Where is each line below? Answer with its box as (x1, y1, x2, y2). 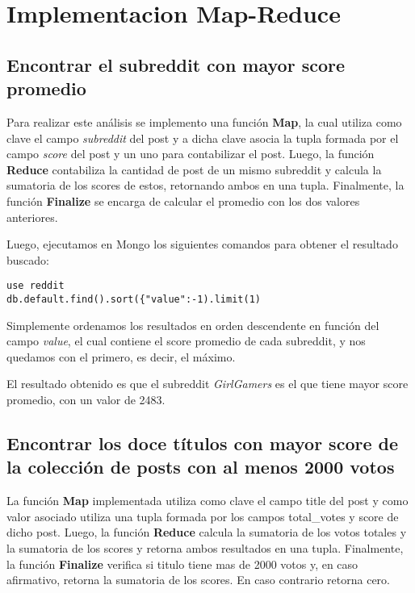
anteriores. (6, 208, 58, 225)
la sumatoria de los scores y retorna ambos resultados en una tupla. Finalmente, (6, 539, 404, 556)
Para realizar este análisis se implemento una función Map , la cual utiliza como (6, 113, 402, 130)
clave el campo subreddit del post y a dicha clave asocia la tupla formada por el (6, 129, 399, 146)
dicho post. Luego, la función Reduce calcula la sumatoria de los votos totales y (6, 524, 407, 541)
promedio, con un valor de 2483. (6, 391, 166, 407)
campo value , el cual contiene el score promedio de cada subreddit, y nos (6, 332, 366, 349)
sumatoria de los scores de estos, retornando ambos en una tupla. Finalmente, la (6, 177, 405, 194)
